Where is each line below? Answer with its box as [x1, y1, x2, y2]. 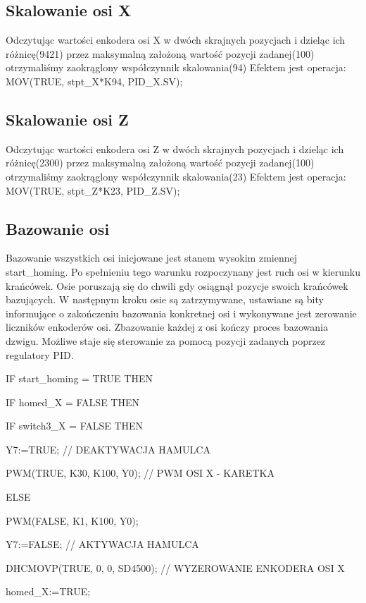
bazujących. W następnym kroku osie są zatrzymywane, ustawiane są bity [6, 292, 324, 307]
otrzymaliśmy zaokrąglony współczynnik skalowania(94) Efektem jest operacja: [6, 60, 346, 75]
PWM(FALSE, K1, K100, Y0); [6, 513, 139, 528]
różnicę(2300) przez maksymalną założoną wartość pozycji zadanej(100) [6, 155, 315, 170]
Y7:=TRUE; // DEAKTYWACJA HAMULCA [6, 441, 210, 456]
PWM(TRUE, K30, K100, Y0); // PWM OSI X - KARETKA [6, 465, 274, 480]
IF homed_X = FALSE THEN [6, 394, 139, 409]
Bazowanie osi [6, 217, 110, 239]
